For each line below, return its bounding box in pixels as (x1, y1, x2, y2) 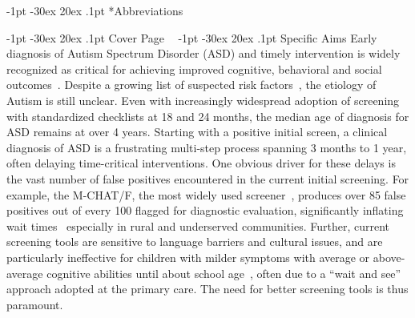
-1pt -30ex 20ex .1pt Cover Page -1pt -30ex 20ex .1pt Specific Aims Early (6, 29, 377, 46)
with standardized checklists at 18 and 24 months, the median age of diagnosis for (6, 107, 409, 124)
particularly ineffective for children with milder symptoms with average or (6, 248, 370, 265)
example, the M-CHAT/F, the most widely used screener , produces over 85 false (6, 186, 406, 203)
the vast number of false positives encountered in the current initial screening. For (6, 170, 409, 187)
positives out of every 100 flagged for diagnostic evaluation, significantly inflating (6, 202, 404, 219)
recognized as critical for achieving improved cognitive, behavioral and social (6, 60, 382, 77)
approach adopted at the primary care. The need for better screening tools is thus (6, 280, 409, 297)
